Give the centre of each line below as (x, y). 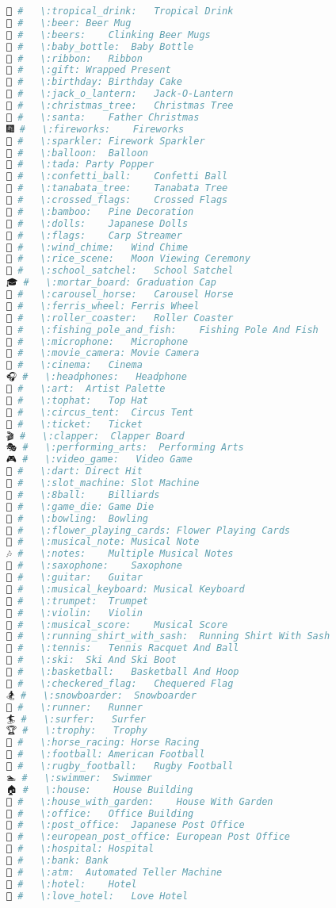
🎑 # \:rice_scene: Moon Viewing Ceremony (128, 259)
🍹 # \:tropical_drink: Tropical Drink (120, 11)
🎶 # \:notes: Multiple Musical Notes (120, 554)
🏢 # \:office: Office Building (100, 813)
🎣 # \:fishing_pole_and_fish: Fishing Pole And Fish (162, 329)
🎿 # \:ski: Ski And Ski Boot (92, 660)
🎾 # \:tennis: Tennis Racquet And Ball (123, 648)
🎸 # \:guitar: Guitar (74, 577)
